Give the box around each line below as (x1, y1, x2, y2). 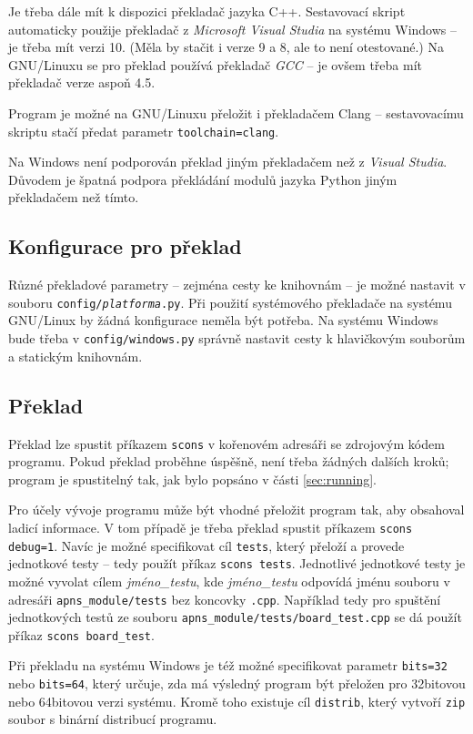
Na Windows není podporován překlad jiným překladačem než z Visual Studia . (8, 152, 448, 171)
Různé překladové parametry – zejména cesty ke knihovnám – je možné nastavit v (8, 275, 466, 294)
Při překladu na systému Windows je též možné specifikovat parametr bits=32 (8, 656, 448, 675)
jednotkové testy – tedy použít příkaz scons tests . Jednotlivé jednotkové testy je (8, 554, 466, 573)
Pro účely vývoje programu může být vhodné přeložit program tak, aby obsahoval (8, 500, 465, 519)
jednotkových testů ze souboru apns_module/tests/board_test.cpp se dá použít (8, 607, 462, 627)
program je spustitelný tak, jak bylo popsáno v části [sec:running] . (8, 469, 377, 488)
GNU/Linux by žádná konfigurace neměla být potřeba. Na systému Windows (8, 311, 438, 330)
